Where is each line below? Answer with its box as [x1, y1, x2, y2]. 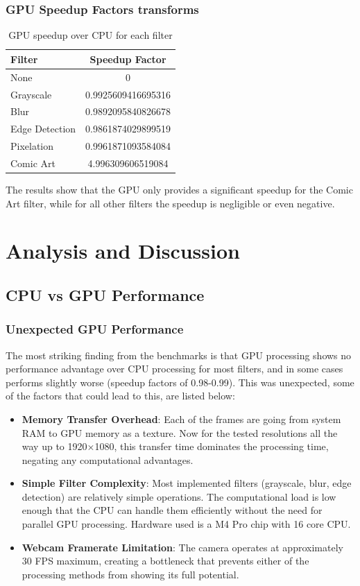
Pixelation [10, 139, 54, 153]
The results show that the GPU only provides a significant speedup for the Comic [6, 182, 353, 196]
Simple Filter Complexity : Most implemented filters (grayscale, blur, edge [22, 476, 352, 490]
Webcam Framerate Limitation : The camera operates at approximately [22, 540, 343, 554]
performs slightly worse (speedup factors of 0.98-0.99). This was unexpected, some [6, 374, 354, 389]
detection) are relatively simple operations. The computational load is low [22, 489, 336, 503]
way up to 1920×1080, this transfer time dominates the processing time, [22, 439, 329, 454]
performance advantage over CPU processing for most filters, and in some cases [6, 361, 343, 376]
